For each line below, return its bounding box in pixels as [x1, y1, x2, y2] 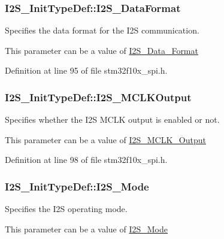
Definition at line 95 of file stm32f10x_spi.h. [5, 64, 168, 77]
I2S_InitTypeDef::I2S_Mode [5, 179, 149, 193]
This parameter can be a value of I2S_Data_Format [5, 44, 198, 56]
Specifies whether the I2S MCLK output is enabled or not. [5, 113, 220, 126]
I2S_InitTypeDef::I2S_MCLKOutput [5, 89, 192, 104]
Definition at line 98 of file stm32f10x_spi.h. [5, 153, 168, 166]
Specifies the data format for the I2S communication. [5, 24, 199, 37]
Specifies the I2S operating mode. [5, 202, 128, 215]
